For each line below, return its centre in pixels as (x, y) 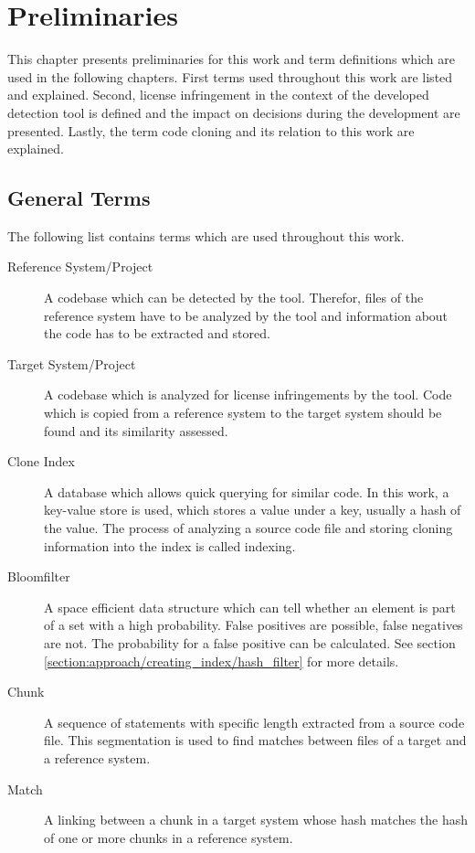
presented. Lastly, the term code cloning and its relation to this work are (211, 130)
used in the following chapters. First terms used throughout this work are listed (230, 76)
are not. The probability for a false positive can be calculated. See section (250, 642)
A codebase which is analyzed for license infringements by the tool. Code (248, 395)
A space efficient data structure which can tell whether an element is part (250, 607)
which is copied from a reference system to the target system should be (243, 413)
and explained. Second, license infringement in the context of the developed (218, 95)
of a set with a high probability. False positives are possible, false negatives (253, 625)
